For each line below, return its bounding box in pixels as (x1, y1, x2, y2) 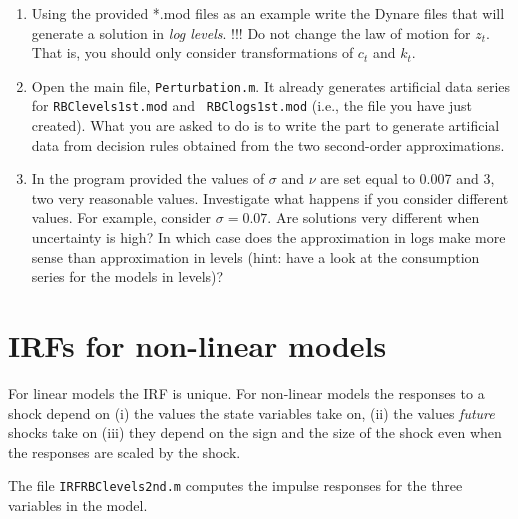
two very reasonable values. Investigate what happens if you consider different (31, 187, 509, 208)
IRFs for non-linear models (8, 325, 387, 366)
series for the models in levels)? (31, 266, 224, 287)
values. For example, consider (31, 207, 212, 228)
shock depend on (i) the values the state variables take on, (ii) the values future (8, 402, 495, 423)
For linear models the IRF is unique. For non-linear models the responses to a (8, 382, 485, 403)
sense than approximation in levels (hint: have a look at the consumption (31, 246, 480, 267)
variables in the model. (8, 495, 148, 515)
